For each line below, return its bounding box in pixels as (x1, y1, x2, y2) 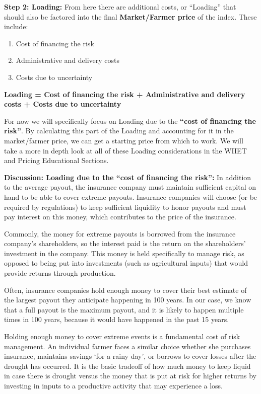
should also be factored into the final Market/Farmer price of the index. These (4, 11, 257, 22)
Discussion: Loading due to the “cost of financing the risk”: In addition (4, 172, 251, 182)
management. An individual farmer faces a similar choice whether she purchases (4, 341, 251, 351)
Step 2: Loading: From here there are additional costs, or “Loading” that (4, 2, 236, 12)
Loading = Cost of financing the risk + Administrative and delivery (4, 89, 245, 99)
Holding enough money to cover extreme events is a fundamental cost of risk (4, 331, 240, 342)
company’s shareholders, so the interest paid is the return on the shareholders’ (4, 238, 246, 249)
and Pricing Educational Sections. (4, 155, 109, 166)
